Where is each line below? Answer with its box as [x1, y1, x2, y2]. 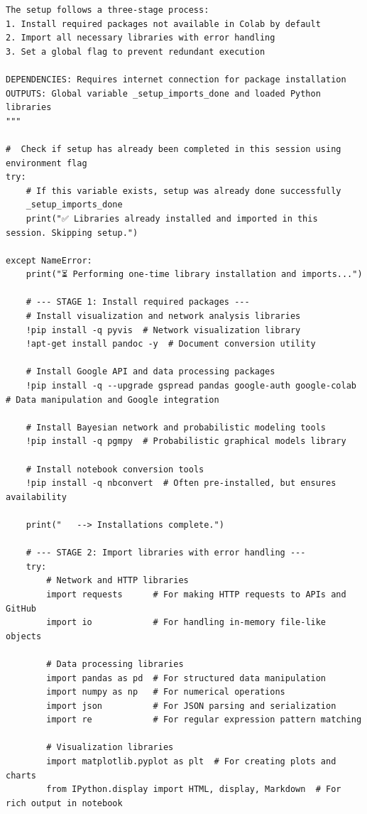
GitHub [6, 603, 36, 614]
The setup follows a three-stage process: [6, 5, 209, 15]
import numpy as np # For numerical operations [46, 687, 285, 698]
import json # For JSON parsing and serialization [46, 700, 336, 711]
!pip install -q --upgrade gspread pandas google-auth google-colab [26, 381, 356, 391]
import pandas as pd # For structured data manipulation [46, 673, 327, 683]
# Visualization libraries [46, 742, 174, 753]
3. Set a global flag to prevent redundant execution [6, 46, 265, 57]
